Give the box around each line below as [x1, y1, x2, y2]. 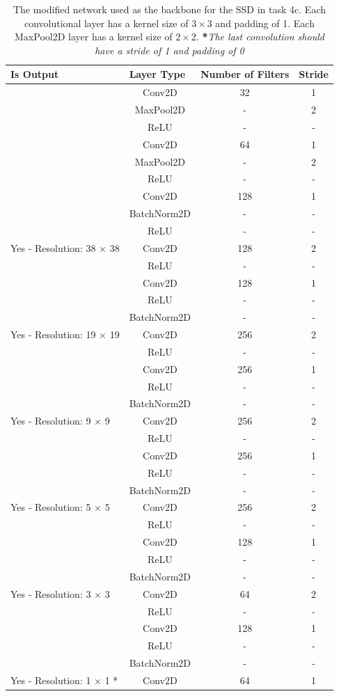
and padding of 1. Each [215, 15, 315, 30]
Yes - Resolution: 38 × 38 [10, 240, 120, 255]
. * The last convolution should [196, 29, 324, 44]
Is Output [10, 67, 59, 81]
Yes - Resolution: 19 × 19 [10, 327, 120, 342]
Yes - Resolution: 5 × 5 [10, 500, 110, 514]
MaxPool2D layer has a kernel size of [15, 29, 173, 44]
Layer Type [129, 67, 186, 81]
